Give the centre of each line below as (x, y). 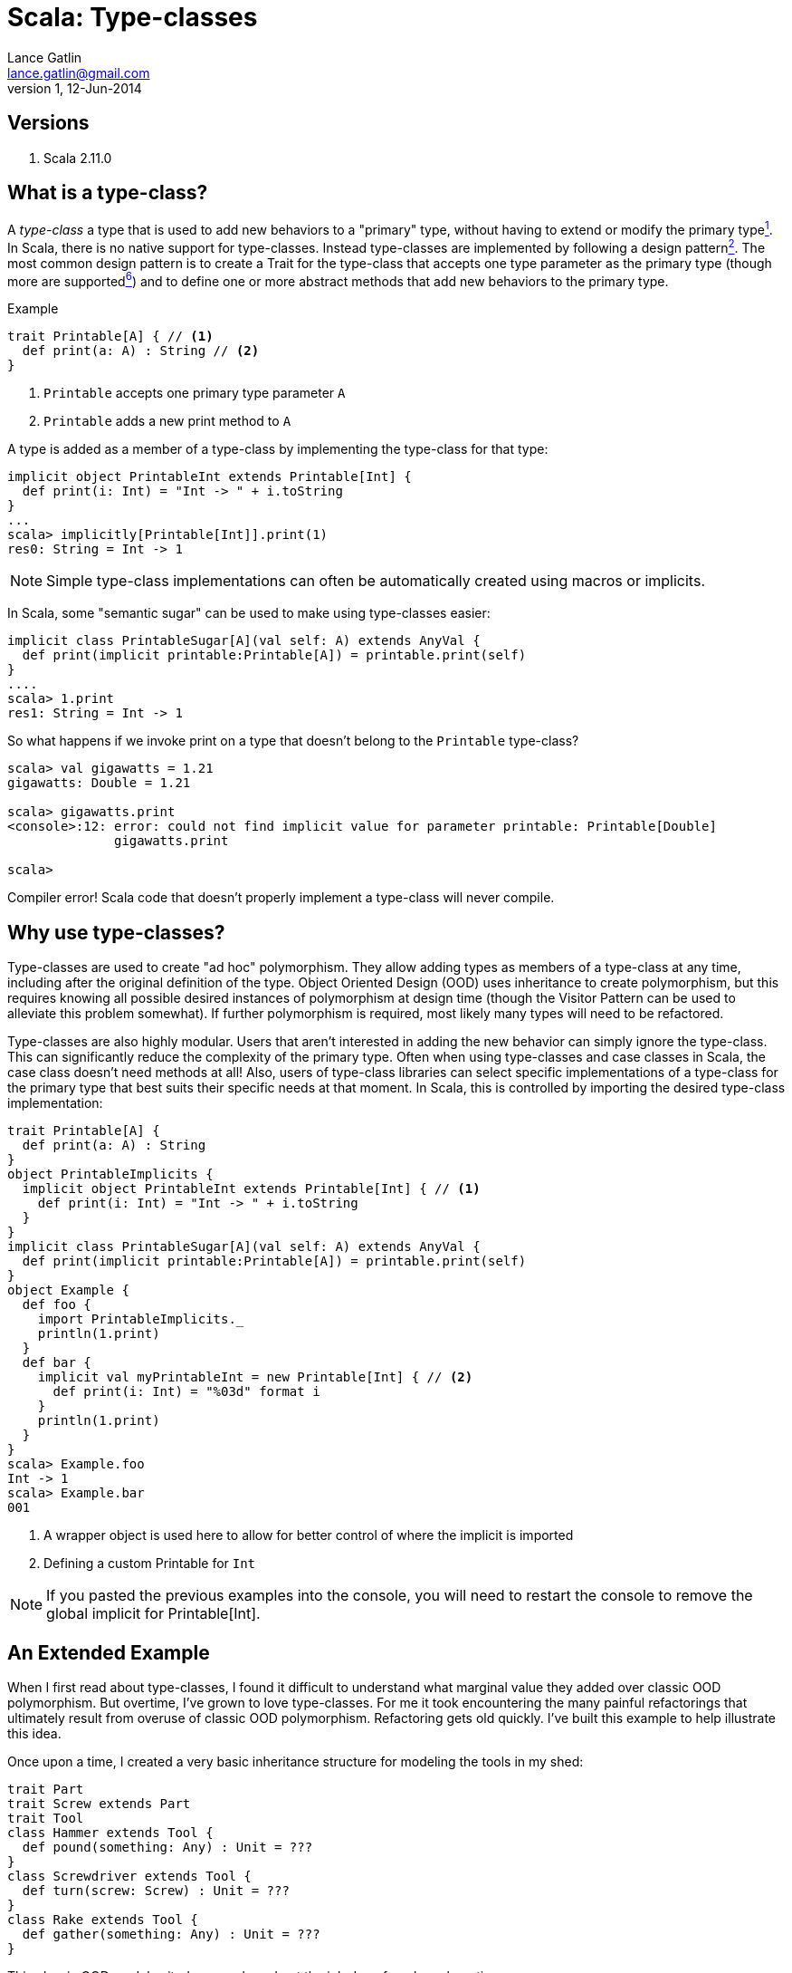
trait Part (46, 1790)
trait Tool (46, 1819)
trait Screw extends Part (99, 1804)
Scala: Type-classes (133, 17)
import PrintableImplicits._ (141, 1319)
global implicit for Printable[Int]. (153, 1614)
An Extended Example (109, 1652)
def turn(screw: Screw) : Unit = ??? (156, 1891)
